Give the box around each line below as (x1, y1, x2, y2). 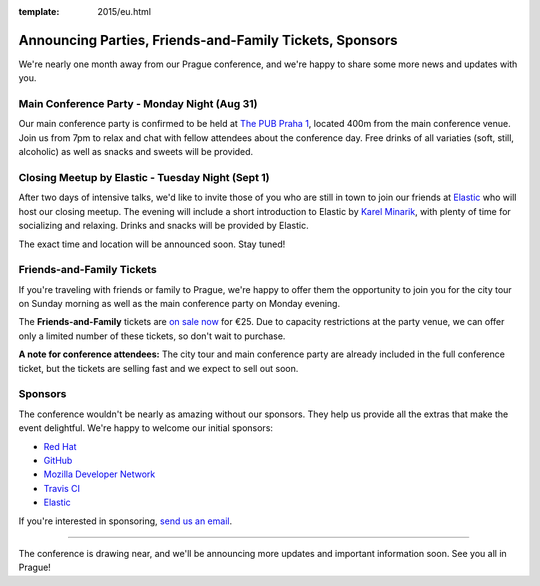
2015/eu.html (97, 6, 152, 17)
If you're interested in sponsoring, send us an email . (18, 515, 233, 527)
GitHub (43, 454, 73, 466)
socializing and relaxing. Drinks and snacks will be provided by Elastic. (18, 220, 309, 232)
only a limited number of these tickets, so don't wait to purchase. (18, 330, 286, 342)
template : (18, 6, 60, 17)
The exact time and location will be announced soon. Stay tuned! (18, 238, 286, 250)
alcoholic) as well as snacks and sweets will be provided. (18, 146, 254, 158)
